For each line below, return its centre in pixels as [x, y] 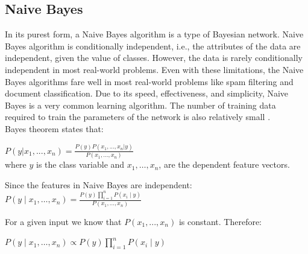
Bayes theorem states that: [54, 128]
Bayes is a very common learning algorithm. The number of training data [140, 105]
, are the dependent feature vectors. [224, 164]
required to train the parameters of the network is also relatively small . [138, 117]
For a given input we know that [63, 221]
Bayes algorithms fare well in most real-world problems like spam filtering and [149, 81]
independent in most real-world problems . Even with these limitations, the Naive [154, 69]
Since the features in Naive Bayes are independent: [99, 184]
